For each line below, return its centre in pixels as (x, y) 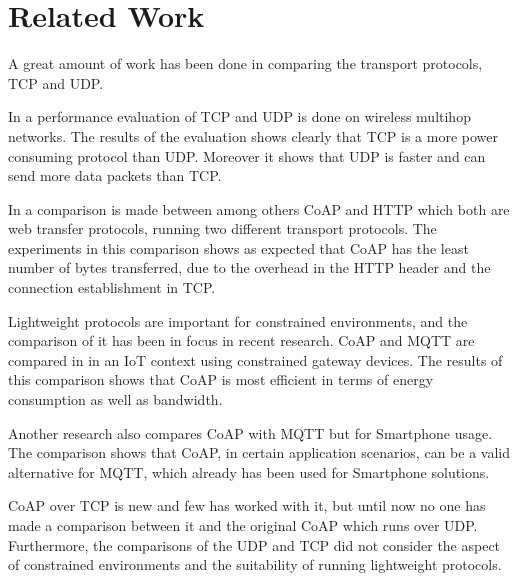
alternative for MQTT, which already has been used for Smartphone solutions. (249, 471)
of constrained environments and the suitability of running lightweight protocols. (255, 564)
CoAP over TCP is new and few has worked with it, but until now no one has (247, 505)
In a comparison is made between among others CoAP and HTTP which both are (259, 208)
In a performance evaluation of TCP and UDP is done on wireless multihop (239, 116)
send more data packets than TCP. (115, 175)
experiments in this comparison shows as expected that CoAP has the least (238, 247)
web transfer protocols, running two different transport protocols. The (222, 228)
